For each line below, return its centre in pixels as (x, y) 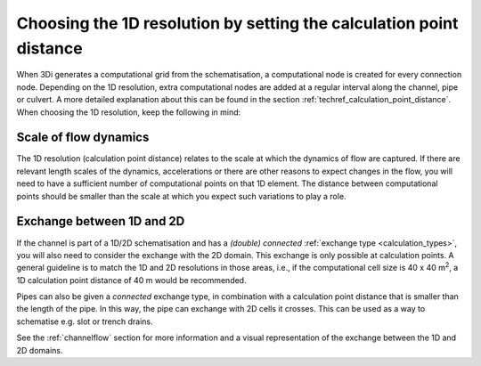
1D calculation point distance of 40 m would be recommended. (131, 280)
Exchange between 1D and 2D (101, 221)
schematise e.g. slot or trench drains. (85, 321)
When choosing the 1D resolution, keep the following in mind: (129, 112)
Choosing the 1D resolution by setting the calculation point (237, 23)
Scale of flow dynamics (83, 138)
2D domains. (40, 350)
